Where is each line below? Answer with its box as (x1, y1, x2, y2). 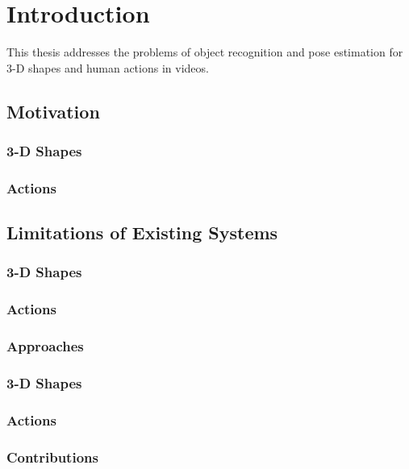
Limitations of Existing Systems (6, 220, 278, 245)
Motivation (6, 98, 100, 123)
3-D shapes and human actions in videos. (6, 59, 209, 76)
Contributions (6, 446, 98, 467)
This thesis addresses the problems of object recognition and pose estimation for (6, 44, 403, 60)
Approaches (6, 336, 84, 356)
